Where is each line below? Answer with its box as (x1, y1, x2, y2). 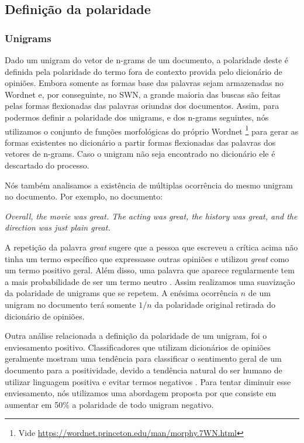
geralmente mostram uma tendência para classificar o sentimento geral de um (5, 352, 282, 365)
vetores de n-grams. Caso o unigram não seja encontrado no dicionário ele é (5, 147, 275, 160)
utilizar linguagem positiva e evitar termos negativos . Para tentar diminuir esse (5, 375, 291, 387)
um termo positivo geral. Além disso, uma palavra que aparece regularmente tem (5, 264, 295, 276)
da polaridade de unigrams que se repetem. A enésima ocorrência (5, 287, 239, 299)
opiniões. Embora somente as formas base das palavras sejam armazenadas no (5, 77, 284, 89)
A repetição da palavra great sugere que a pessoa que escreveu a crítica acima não (5, 241, 298, 253)
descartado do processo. (5, 159, 89, 171)
